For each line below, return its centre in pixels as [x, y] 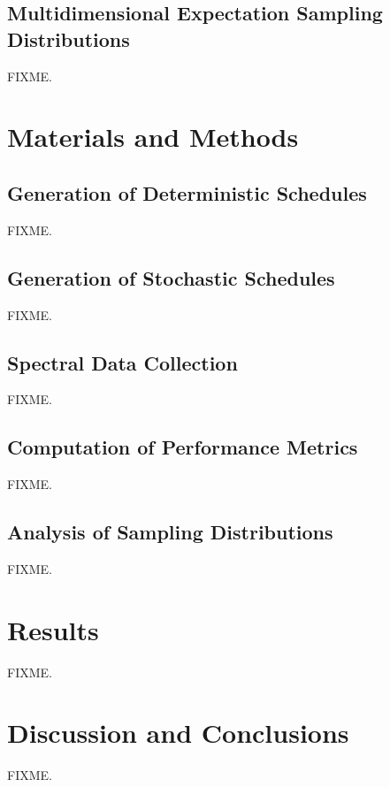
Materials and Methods [153, 137]
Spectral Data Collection [122, 362]
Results [53, 629]
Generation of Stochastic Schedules [171, 277]
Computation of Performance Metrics [183, 447]
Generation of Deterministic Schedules [187, 192]
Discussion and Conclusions [178, 733]
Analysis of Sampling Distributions [170, 532]
